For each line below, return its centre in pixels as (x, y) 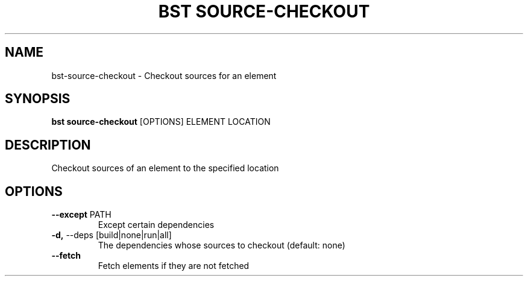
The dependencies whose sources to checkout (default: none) (222, 245)
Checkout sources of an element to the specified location (165, 168)
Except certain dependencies (156, 225)
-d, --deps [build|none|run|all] (112, 235)
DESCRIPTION (48, 145)
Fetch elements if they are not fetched (174, 266)
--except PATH (81, 215)
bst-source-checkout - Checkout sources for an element (164, 75)
